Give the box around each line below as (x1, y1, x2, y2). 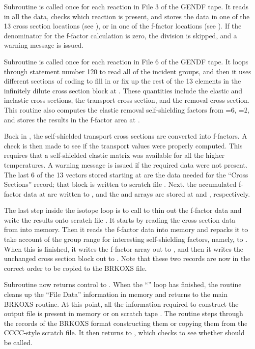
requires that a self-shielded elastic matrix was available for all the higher (4, 150, 225, 160)
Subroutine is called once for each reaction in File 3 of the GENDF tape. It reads (4, 1, 249, 11)
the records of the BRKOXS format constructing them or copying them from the (4, 318, 248, 328)
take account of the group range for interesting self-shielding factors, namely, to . (4, 234, 248, 244)
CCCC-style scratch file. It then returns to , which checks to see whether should (4, 327, 245, 338)
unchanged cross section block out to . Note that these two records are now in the (4, 253, 251, 263)
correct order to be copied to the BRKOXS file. (4, 262, 147, 273)
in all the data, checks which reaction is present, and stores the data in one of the (4, 11, 250, 21)
